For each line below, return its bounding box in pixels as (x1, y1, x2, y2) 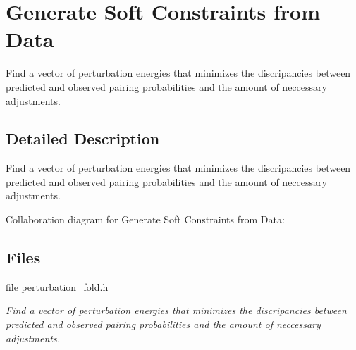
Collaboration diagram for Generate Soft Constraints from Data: (6, 212, 285, 227)
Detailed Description (6, 127, 160, 149)
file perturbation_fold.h (6, 279, 109, 294)
